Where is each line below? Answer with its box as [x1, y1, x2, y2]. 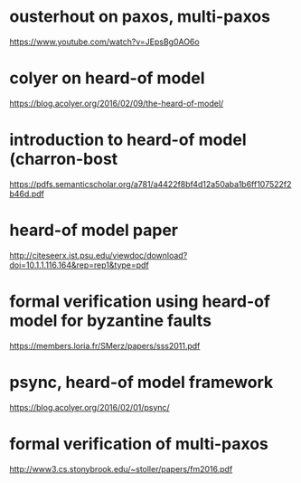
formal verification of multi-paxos [9, 433, 269, 454]
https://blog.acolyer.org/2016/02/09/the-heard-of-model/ [9, 98, 224, 109]
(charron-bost [9, 149, 118, 169]
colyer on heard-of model [9, 68, 205, 89]
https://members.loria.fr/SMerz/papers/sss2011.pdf [9, 340, 201, 351]
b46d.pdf [9, 188, 45, 199]
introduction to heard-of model [9, 129, 247, 150]
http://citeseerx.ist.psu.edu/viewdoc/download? [9, 250, 188, 260]
